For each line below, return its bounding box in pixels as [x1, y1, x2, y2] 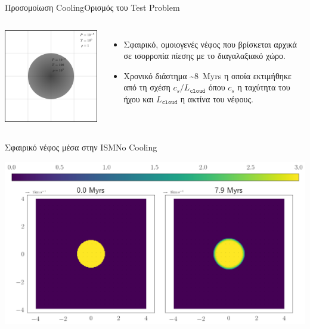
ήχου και [123, 92, 154, 105]
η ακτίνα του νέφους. [180, 92, 253, 105]
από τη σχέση [123, 81, 170, 93]
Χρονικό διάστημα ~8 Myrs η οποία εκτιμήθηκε [123, 69, 292, 82]
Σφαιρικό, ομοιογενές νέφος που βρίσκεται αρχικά [123, 37, 297, 50]
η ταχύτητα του [237, 81, 290, 93]
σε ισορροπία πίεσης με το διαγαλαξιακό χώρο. [123, 49, 286, 62]
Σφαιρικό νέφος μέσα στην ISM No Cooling [5, 140, 157, 153]
